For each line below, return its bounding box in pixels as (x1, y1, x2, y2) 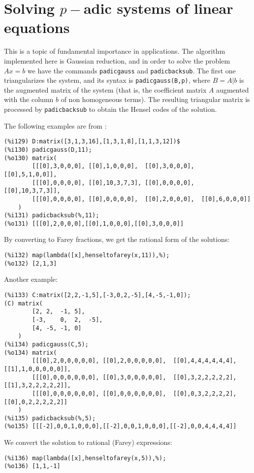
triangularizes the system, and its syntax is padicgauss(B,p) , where (4, 75, 211, 85)
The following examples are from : (4, 120, 107, 131)
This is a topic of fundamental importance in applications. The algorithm (4, 46, 225, 56)
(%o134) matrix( (4, 349, 57, 356)
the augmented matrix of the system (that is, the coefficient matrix (4, 84, 207, 95)
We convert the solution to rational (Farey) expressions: (4, 437, 172, 447)
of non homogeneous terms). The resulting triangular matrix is (61, 94, 250, 104)
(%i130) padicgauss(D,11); (4, 146, 92, 153)
